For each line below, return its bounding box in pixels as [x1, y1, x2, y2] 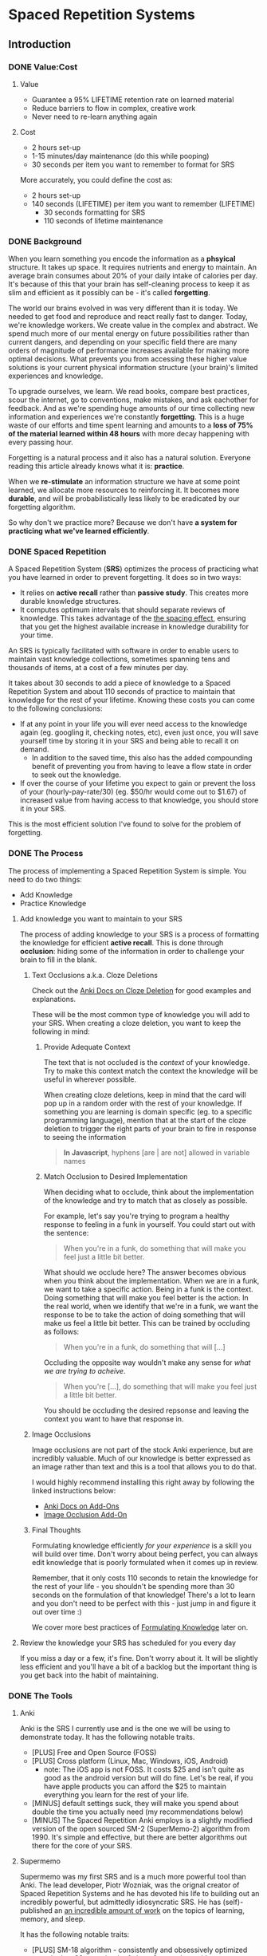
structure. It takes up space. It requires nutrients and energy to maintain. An [8, 262, 257, 272]
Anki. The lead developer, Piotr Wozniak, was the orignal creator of [19, 1880, 240, 1890]
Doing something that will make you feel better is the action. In [43, 1292, 249, 1302]
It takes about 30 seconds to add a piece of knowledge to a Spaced [8, 678, 231, 688]
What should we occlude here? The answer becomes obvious [43, 1267, 247, 1277]
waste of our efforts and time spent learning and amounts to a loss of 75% [8, 420, 253, 430]
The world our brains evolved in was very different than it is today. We [8, 303, 238, 313]
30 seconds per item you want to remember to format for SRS [31, 160, 235, 169]
